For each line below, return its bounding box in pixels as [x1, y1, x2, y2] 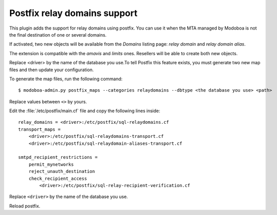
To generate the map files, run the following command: [9, 76, 123, 82]
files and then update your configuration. [9, 67, 94, 73]
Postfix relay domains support [9, 8, 137, 19]
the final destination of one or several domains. [9, 32, 107, 38]
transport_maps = [18, 126, 61, 132]
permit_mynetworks [28, 161, 74, 167]
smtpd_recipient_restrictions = [18, 154, 98, 160]
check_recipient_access [28, 175, 87, 181]
